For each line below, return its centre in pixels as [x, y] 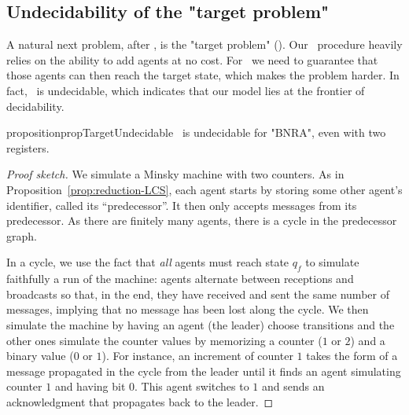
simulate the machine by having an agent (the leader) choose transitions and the [201, 324]
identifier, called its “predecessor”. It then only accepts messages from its [182, 205]
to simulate [332, 262]
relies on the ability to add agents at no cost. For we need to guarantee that [192, 59]
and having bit [90, 386]
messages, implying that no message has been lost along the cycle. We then [188, 309]
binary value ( [40, 356]
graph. [22, 235]
